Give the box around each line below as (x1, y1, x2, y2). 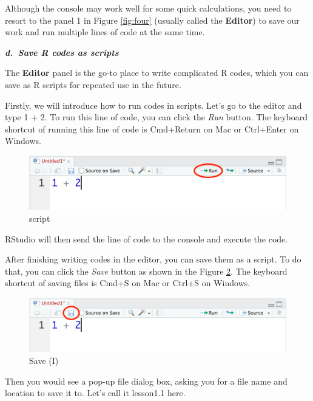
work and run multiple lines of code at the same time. (5, 26, 205, 38)
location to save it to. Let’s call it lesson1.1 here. (5, 386, 186, 399)
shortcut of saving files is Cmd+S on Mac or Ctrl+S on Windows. (5, 276, 251, 289)
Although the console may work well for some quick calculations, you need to (5, 2, 292, 14)
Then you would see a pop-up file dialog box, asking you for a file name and (5, 374, 288, 387)
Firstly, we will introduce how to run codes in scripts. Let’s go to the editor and (5, 98, 302, 111)
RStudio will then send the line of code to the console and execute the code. (5, 232, 288, 245)
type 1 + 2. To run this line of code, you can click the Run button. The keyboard (5, 111, 308, 123)
